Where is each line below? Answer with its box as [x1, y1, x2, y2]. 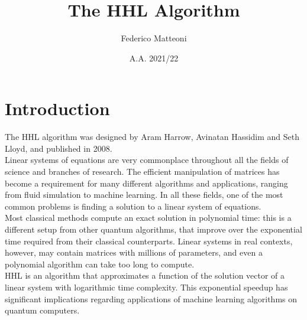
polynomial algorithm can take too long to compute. [5, 257, 195, 270]
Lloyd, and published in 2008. [5, 142, 112, 154]
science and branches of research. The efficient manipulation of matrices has [5, 165, 280, 178]
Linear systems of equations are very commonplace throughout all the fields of [5, 154, 289, 166]
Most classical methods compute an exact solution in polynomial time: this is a [5, 211, 292, 224]
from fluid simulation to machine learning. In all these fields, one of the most [5, 188, 283, 201]
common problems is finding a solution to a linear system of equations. [5, 200, 261, 212]
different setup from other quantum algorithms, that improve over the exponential [5, 223, 302, 235]
